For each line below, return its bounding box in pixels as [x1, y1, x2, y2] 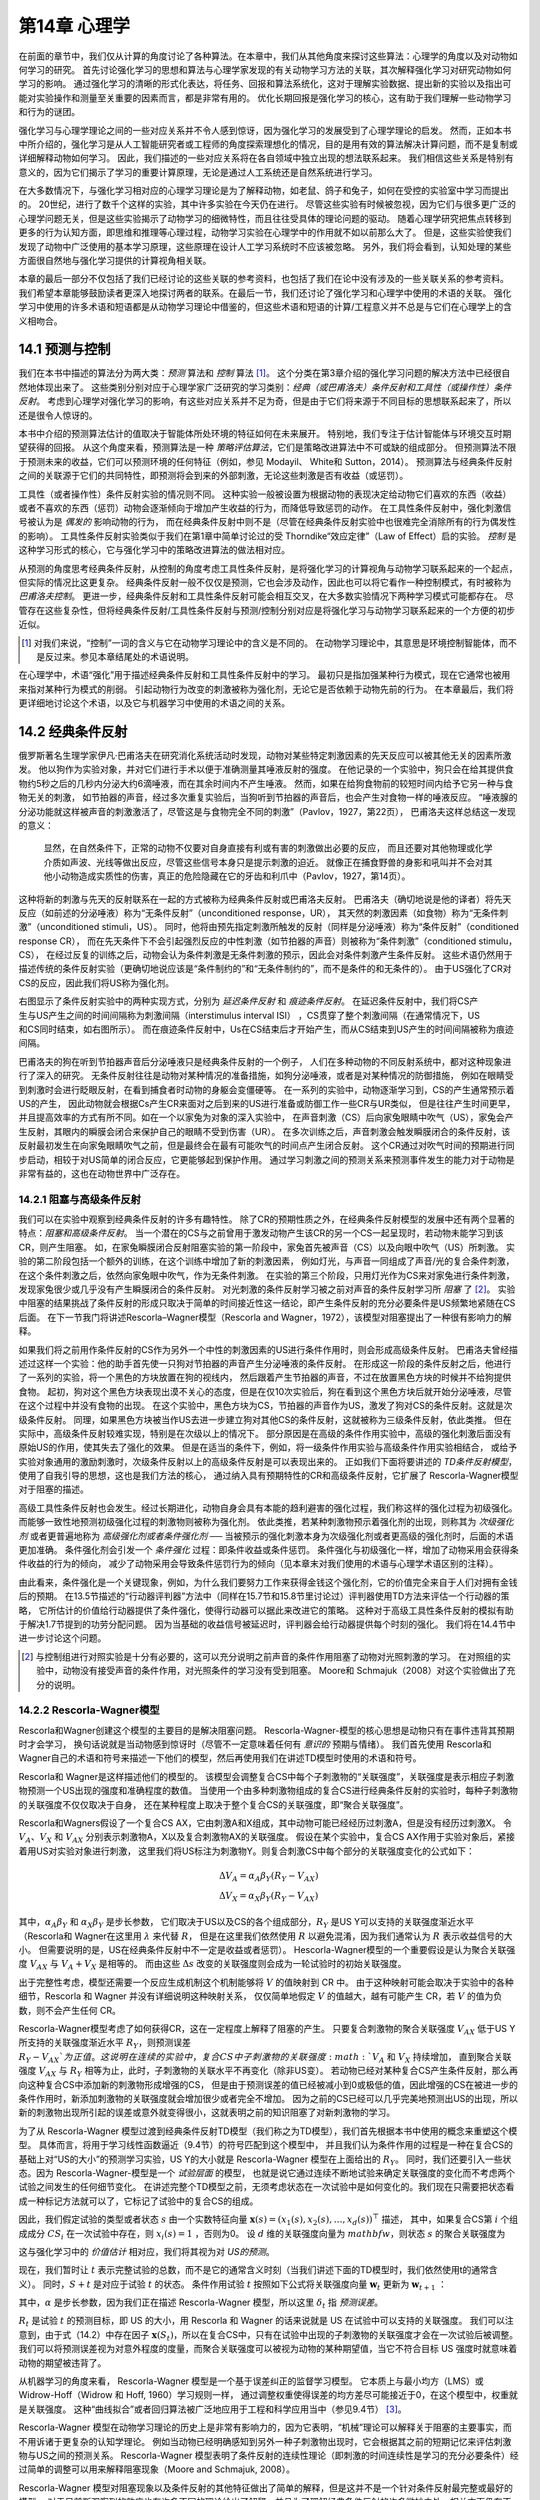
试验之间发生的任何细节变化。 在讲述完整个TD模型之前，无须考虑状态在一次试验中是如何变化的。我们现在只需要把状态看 [18, 2181, 515, 2193]
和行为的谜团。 [18, 106, 80, 118]
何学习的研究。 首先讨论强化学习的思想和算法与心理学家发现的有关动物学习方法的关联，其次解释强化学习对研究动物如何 [18, 63, 512, 75]
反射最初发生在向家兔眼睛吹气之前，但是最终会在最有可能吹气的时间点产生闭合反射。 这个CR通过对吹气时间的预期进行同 [18, 1140, 515, 1152]
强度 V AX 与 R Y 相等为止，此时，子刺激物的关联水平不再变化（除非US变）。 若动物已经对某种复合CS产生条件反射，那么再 [18, 2065, 519, 2079]
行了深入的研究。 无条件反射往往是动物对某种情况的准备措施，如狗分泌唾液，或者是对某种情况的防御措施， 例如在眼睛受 [18, 1070, 514, 1082]
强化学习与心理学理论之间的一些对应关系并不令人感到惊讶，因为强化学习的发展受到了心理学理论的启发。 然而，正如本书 [18, 124, 512, 136]
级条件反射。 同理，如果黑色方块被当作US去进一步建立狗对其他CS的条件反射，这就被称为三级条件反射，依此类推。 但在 [18, 1413, 512, 1425]
